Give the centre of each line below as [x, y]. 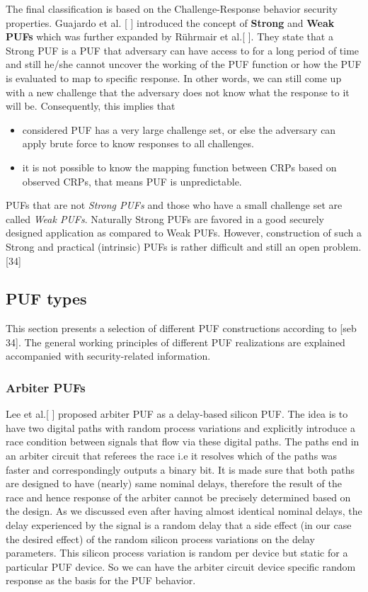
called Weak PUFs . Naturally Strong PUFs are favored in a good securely [165, 218]
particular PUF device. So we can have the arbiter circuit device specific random [181, 566]
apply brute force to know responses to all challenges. [138, 143]
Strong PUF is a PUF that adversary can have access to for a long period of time [183, 50]
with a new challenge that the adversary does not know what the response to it [178, 92]
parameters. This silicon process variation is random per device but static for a [177, 553]
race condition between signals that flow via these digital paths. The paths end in [183, 442]
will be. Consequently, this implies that [91, 106]
